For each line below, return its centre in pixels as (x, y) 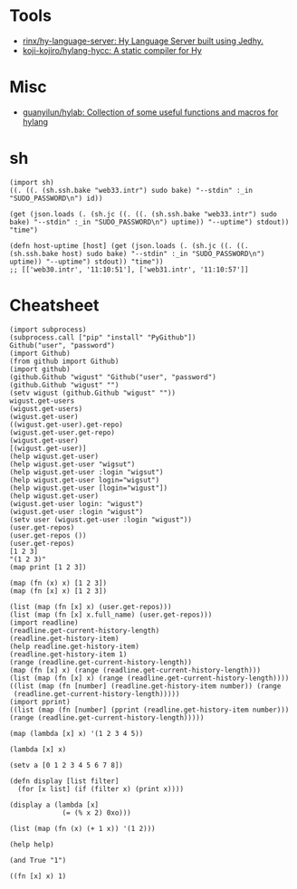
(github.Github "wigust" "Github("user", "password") (113, 377)
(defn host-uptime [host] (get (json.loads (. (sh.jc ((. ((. (129, 245)
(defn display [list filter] (64, 781)
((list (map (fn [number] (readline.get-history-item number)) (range (145, 686)
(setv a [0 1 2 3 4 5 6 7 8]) (67, 765)
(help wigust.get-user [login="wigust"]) (89, 488)
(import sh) (32, 182)
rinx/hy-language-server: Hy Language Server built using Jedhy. (143, 41)
